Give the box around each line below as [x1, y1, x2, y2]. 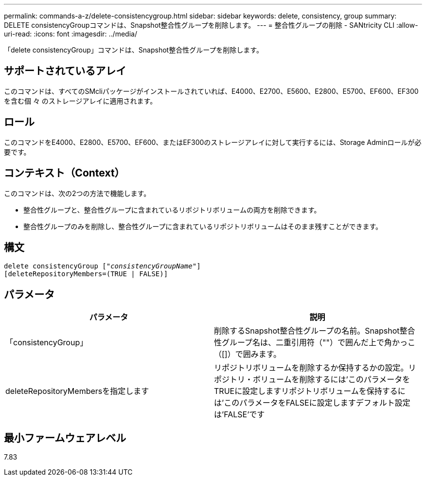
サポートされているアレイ [4, 65, 126, 77]
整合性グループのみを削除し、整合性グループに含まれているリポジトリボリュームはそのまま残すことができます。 [23, 222, 383, 231]
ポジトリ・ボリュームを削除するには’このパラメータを [214, 374, 410, 385]
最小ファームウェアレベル [4, 431, 126, 444]
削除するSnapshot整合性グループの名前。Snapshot [214, 326, 400, 336]
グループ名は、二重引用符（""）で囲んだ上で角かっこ [222, 338, 415, 348]
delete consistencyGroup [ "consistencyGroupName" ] [4, 262, 201, 270]
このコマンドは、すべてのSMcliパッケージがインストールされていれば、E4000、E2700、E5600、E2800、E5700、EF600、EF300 [4, 87, 419, 95]
